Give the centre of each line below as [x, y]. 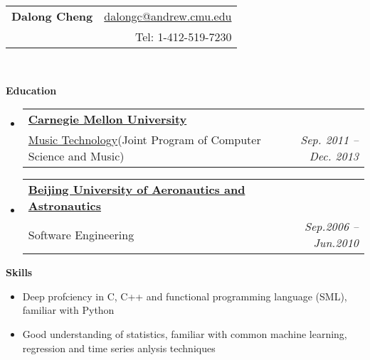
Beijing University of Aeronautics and [137, 190]
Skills [19, 272]
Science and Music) [76, 156]
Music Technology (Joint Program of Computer [144, 140]
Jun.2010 [336, 243]
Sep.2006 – [331, 227]
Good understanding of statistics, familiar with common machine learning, [185, 333]
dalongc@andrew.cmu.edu [168, 16]
